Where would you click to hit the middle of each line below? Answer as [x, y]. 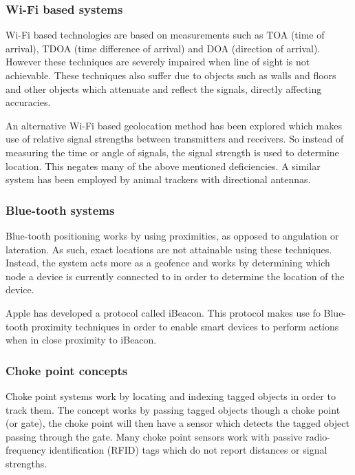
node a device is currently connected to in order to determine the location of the [175, 276]
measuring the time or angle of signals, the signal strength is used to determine [172, 152]
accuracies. [28, 102]
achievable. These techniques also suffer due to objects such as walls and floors [171, 75]
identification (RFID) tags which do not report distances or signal [188, 450]
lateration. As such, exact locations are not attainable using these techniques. [169, 249]
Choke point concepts [67, 370]
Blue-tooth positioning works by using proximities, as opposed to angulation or [172, 235]
